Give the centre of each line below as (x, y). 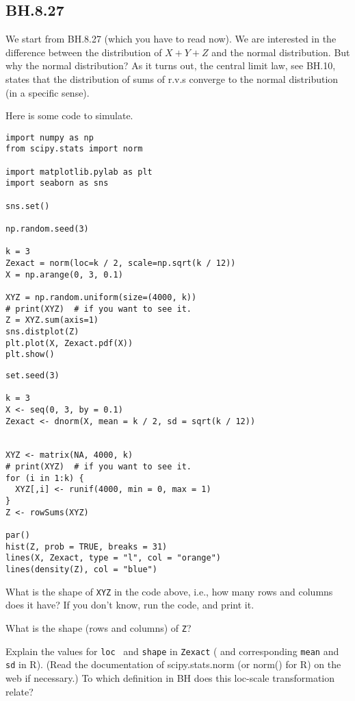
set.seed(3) (32, 375)
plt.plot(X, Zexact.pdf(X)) (69, 343)
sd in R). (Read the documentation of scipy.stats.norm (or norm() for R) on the (173, 664)
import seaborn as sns (57, 183)
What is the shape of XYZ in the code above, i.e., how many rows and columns (169, 591)
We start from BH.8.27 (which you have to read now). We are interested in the (171, 39)
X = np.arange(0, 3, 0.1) (64, 274)
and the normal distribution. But (281, 52)
